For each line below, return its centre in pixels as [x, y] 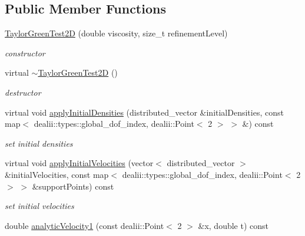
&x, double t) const [233, 225]
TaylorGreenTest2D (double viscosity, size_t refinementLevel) [116, 33]
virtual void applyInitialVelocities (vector [79, 163]
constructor [25, 53]
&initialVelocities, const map [57, 174]
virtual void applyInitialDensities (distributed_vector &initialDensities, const [144, 112]
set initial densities [39, 143]
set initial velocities [39, 206]
